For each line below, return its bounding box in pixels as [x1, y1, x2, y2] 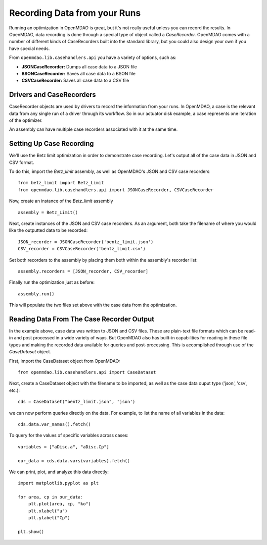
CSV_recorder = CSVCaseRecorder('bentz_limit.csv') [18, 246, 146, 252]
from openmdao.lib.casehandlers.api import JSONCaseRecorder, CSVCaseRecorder [18, 187, 214, 193]
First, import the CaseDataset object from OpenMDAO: [9, 358, 121, 364]
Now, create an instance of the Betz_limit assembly [9, 198, 113, 204]
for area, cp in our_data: [18, 494, 84, 500]
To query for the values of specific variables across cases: [9, 433, 129, 438]
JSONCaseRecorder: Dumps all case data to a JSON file [21, 63, 137, 69]
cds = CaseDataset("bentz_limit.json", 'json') [18, 399, 135, 405]
